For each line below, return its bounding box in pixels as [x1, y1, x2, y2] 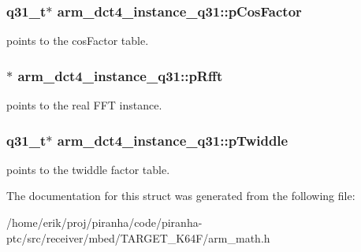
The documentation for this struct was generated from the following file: [6, 187, 355, 204]
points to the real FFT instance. [6, 97, 162, 113]
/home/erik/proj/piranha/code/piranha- [6, 214, 203, 231]
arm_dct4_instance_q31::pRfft [17, 65, 223, 85]
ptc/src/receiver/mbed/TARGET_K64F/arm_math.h [6, 229, 270, 246]
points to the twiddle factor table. [6, 161, 170, 177]
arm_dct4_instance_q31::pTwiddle [57, 130, 288, 150]
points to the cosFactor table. [6, 32, 149, 49]
